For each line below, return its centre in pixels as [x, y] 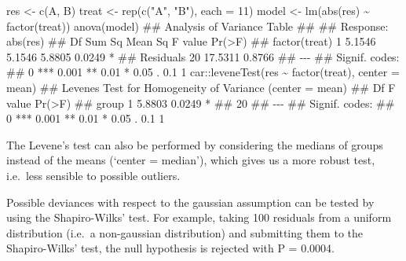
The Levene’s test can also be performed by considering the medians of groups [195, 144]
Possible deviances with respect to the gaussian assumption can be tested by [190, 202]
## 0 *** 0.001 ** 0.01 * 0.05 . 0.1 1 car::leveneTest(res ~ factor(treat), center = [203, 72]
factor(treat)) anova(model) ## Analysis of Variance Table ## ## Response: [198, 26]
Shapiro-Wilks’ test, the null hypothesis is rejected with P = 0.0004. [170, 248]
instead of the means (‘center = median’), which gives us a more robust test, [191, 160]
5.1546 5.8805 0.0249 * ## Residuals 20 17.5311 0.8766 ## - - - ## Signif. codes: [203, 56]
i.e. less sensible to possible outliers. [93, 175]
